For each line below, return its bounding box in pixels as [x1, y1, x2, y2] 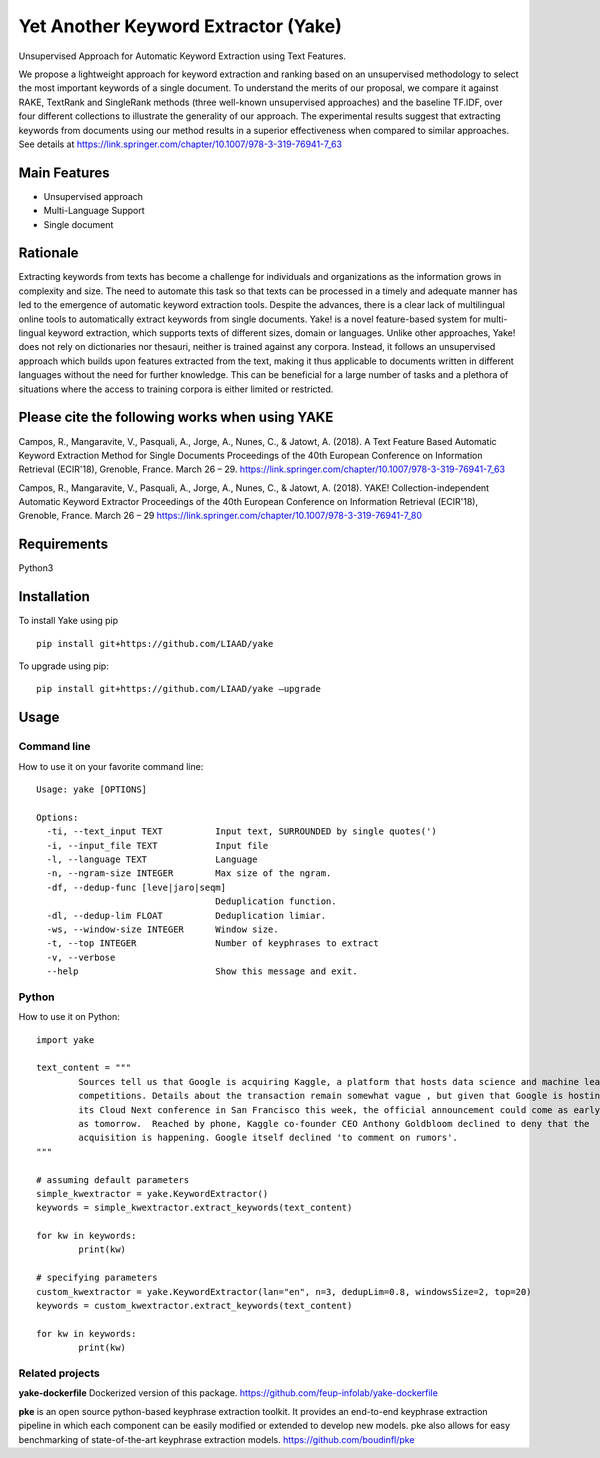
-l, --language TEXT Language [46, 853, 259, 865]
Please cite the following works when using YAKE [18, 409, 334, 426]
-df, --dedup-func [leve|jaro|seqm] [46, 881, 227, 893]
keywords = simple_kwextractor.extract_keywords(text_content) [36, 1202, 353, 1214]
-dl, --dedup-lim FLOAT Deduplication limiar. [46, 910, 327, 921]
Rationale [18, 245, 79, 262]
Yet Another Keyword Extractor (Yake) [18, 15, 342, 37]
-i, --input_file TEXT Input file [46, 840, 269, 851]
